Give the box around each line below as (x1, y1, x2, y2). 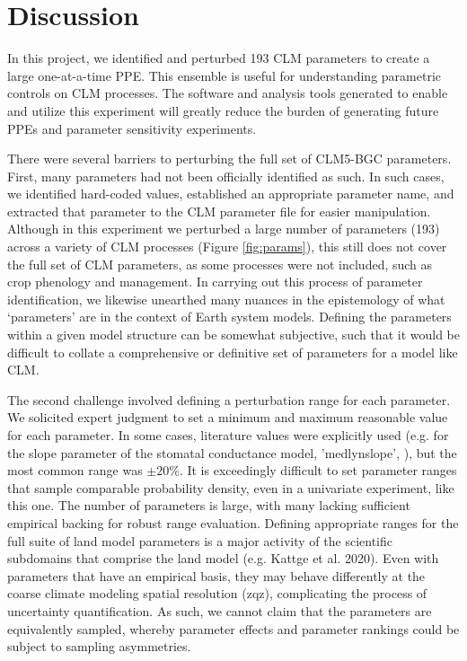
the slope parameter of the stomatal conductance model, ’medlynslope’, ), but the (7, 443, 457, 462)
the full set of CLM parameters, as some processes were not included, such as (7, 254, 433, 273)
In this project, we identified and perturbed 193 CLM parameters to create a (7, 48, 430, 67)
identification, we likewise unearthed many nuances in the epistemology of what (7, 289, 445, 308)
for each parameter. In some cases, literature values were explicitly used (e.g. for (7, 426, 449, 444)
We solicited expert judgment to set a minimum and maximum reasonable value (7, 408, 448, 427)
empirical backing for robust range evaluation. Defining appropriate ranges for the (7, 513, 459, 532)
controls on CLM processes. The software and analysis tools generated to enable (7, 84, 448, 102)
